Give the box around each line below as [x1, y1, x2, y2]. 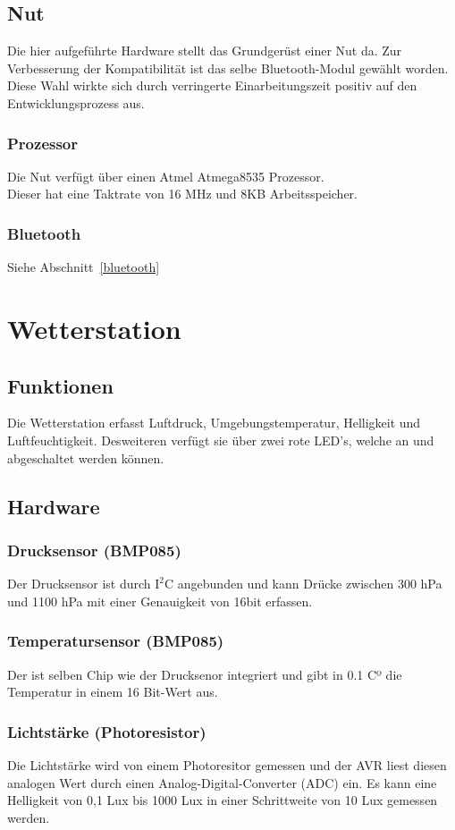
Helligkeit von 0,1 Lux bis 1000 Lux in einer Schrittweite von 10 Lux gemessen [7, 791, 438, 809]
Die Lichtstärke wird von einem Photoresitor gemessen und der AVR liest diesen [7, 755, 447, 774]
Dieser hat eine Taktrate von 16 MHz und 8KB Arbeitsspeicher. [7, 184, 358, 203]
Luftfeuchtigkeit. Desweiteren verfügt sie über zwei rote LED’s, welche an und [7, 430, 434, 449]
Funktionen [7, 371, 114, 399]
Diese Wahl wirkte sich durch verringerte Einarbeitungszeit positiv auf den [7, 76, 417, 95]
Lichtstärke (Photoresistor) [7, 720, 206, 742]
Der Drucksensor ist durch [7, 574, 151, 593]
